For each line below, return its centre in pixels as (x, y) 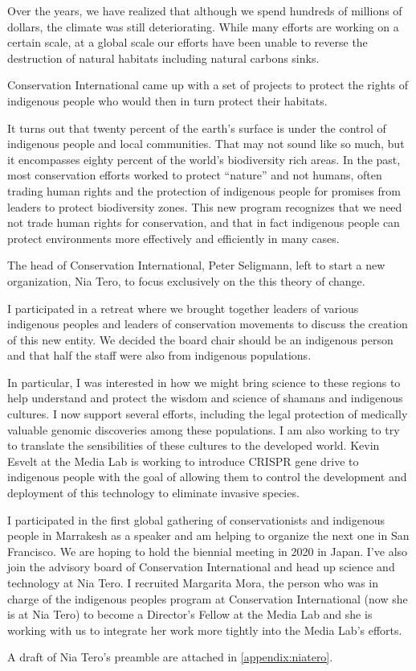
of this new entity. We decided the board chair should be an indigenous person (200, 339)
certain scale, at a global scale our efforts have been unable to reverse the (188, 42)
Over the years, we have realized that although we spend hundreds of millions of (205, 10)
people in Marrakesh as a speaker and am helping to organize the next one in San (208, 535)
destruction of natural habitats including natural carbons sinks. (163, 58)
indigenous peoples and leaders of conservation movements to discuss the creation (208, 324)
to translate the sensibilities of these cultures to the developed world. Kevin (194, 445)
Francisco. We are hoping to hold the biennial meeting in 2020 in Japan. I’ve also (208, 551)
